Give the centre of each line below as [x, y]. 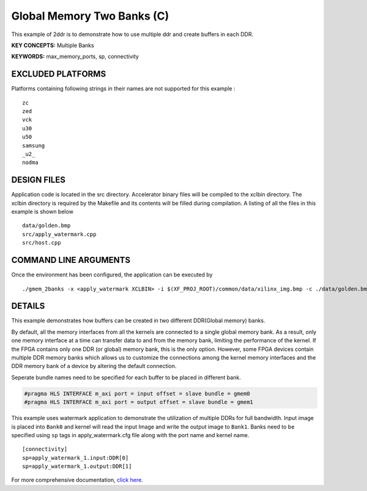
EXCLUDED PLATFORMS [59, 74]
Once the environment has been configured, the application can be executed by [112, 275]
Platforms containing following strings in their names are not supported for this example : [123, 89]
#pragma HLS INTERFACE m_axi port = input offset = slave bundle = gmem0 [137, 393]
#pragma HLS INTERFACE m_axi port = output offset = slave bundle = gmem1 [139, 402]
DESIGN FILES [38, 180]
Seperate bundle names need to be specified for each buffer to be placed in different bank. [126, 377]
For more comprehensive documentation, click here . [77, 480]
